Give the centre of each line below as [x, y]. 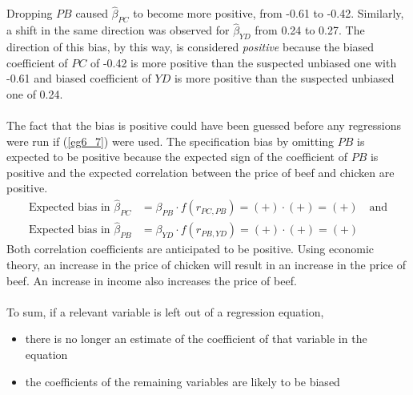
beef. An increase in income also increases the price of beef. [152, 280]
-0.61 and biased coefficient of [79, 78]
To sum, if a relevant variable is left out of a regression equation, [165, 311]
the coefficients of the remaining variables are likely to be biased [182, 381]
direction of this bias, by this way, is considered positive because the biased [190, 47]
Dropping [30, 13]
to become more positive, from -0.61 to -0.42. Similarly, [269, 13]
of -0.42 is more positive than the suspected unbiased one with [243, 62]
